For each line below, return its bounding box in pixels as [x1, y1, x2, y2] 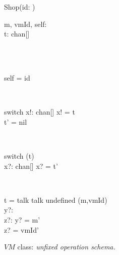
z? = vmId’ [4, 224, 39, 235]
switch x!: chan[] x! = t [4, 106, 75, 117]
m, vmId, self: [4, 18, 47, 29]
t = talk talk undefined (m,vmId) [4, 194, 107, 205]
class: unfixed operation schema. [17, 241, 115, 252]
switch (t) [4, 150, 34, 161]
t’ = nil [4, 116, 27, 127]
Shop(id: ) [4, 2, 35, 12]
